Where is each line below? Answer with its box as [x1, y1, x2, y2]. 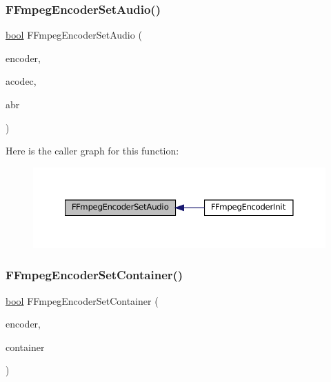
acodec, [6, 74, 37, 88]
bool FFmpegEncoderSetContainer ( [6, 293, 159, 308]
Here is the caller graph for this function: [6, 143, 179, 158]
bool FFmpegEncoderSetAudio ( [6, 28, 142, 42]
